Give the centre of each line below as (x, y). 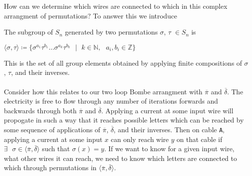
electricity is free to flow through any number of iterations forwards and (111, 101)
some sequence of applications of (52, 130)
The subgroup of (28, 32)
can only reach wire (140, 139)
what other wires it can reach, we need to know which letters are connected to (120, 158)
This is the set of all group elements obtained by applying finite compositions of (123, 62)
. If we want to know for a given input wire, (169, 149)
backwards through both (40, 110)
